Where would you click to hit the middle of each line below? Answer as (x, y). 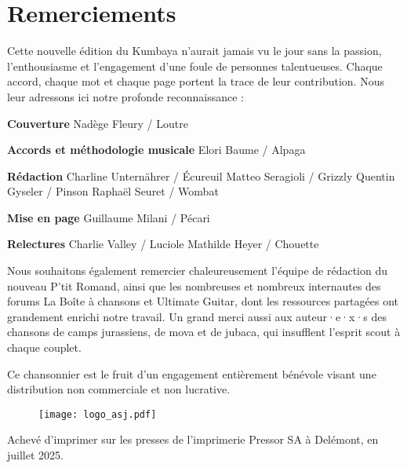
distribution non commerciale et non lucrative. (119, 389)
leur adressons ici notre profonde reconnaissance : (125, 96)
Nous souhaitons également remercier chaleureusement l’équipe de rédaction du (198, 271)
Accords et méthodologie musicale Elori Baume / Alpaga (156, 150)
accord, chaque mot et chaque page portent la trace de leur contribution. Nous (196, 81)
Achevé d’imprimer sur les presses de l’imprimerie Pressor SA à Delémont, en (193, 439)
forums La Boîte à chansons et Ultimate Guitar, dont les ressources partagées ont (203, 301)
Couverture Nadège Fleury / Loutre (98, 123)
